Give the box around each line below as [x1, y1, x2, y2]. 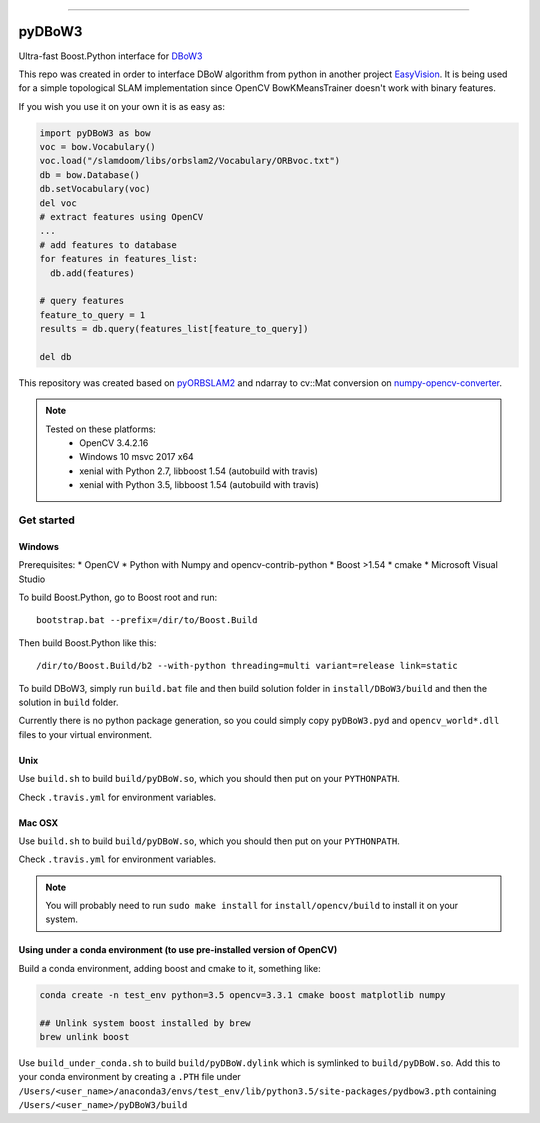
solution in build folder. [18, 696, 119, 708]
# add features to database [39, 239, 177, 250]
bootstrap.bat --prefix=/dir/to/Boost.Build [36, 615, 259, 626]
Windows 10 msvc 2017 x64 [79, 451, 194, 463]
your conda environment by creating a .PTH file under [18, 1071, 242, 1083]
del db [39, 351, 72, 362]
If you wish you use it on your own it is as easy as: [18, 100, 225, 112]
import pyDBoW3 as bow [39, 127, 151, 139]
